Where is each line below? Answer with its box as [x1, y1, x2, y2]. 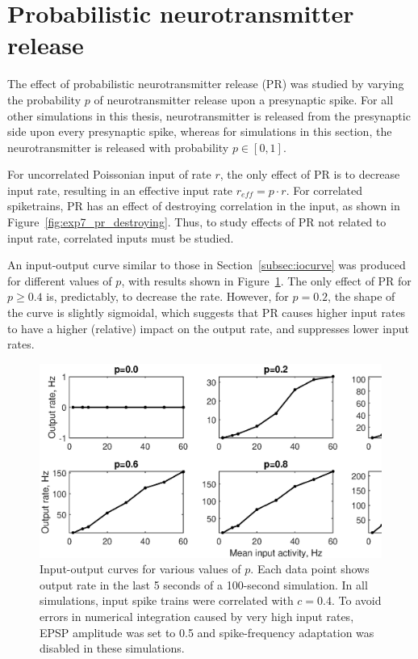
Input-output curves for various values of [40, 560, 241, 577]
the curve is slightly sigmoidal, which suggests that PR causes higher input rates [7, 304, 406, 321]
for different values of [7, 272, 112, 289]
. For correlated [286, 181, 363, 198]
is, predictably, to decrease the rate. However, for [46, 288, 289, 305]
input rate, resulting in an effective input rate [7, 181, 233, 198]
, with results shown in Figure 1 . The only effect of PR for [121, 272, 412, 289]
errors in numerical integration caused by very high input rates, [40, 607, 354, 624]
